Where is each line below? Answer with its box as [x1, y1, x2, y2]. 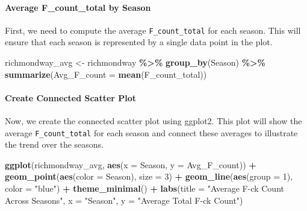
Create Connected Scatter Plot [5, 91, 137, 104]
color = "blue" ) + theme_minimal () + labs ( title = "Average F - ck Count [5, 182, 284, 195]
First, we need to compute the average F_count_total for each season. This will [5, 24, 301, 36]
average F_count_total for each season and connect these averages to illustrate [5, 126, 298, 139]
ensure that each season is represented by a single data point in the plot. [5, 36, 273, 48]
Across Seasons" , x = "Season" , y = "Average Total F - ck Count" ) [5, 194, 243, 206]
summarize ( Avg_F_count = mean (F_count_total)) [5, 68, 207, 80]
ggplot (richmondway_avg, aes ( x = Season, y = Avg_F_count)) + [5, 158, 256, 171]
